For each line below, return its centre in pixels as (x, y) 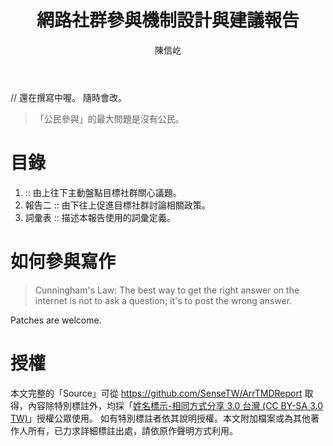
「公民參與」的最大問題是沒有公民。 (109, 118)
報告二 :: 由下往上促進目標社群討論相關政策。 (117, 205)
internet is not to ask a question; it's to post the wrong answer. (163, 300)
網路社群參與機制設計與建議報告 (168, 20)
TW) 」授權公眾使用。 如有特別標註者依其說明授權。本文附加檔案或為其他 (160, 418)
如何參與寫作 (63, 262)
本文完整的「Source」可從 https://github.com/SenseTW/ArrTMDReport (156, 393)
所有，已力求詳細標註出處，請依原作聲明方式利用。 (132, 430)
